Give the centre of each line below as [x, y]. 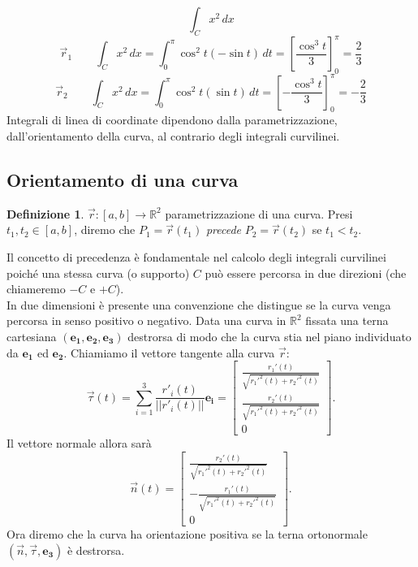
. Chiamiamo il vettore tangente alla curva [169, 352]
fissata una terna [347, 320]
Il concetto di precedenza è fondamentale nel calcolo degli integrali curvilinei [196, 256]
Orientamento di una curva [123, 179]
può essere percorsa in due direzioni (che [306, 273]
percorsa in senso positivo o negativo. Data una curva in [147, 320]
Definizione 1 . [45, 213]
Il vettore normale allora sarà [79, 443]
